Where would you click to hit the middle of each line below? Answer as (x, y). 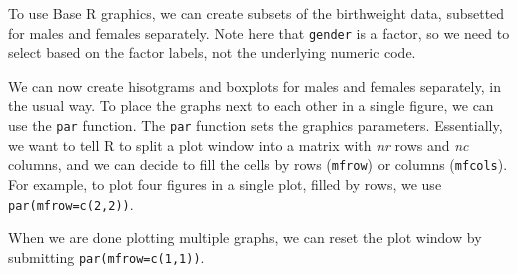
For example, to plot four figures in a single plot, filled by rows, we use (225, 183)
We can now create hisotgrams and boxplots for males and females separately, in (254, 85)
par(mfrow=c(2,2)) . (71, 203)
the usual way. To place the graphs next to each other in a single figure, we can (251, 105)
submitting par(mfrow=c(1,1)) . (106, 256)
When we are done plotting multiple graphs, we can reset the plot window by (245, 237)
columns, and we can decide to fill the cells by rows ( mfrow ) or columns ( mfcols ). (258, 164)
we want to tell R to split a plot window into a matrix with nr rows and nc (238, 144)
